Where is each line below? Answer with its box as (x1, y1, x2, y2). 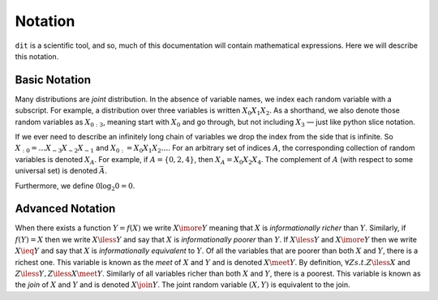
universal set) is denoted (15, 166, 98, 176)
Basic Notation (15, 73, 92, 87)
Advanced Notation (15, 202, 116, 216)
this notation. (15, 51, 59, 61)
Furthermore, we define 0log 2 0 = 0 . (15, 181, 135, 192)
